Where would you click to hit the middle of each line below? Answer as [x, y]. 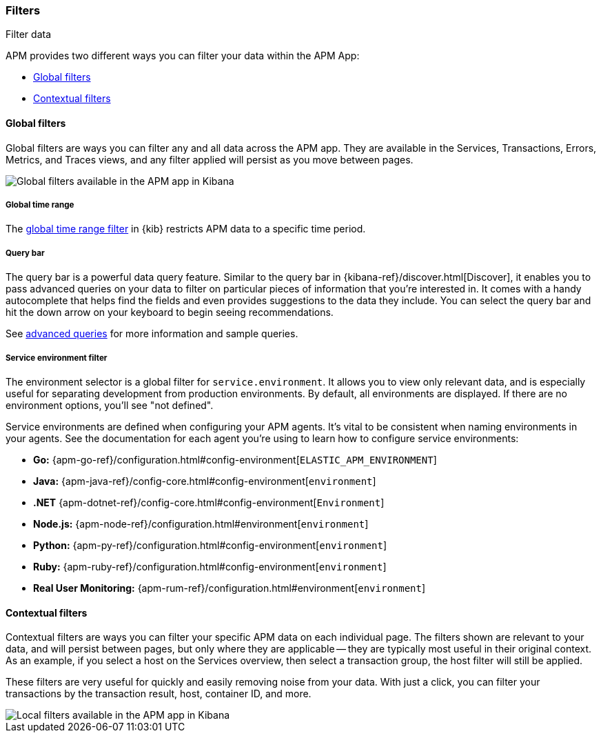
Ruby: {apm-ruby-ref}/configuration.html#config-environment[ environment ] [210, 566]
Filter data [29, 34]
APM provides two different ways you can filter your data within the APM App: [183, 56]
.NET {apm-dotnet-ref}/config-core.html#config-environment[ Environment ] [209, 502]
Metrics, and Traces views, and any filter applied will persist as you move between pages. [210, 159]
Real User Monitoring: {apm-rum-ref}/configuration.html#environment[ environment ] [230, 588]
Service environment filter [57, 358]
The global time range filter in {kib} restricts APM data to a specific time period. [186, 229]
